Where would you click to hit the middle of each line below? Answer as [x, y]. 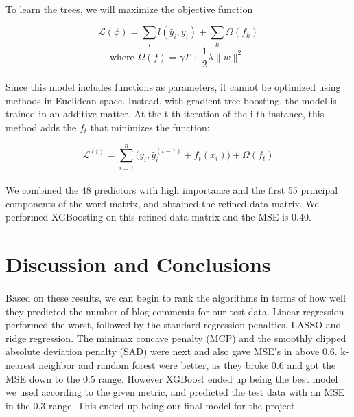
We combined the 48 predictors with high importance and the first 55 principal [172, 190]
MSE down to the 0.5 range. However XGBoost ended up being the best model [172, 378]
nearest [21, 364]
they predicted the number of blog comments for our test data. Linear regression [175, 311]
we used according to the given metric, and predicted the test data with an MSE [175, 392]
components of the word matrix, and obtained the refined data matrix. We [162, 203]
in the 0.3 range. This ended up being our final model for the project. [152, 405]
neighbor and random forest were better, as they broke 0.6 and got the [187, 364]
